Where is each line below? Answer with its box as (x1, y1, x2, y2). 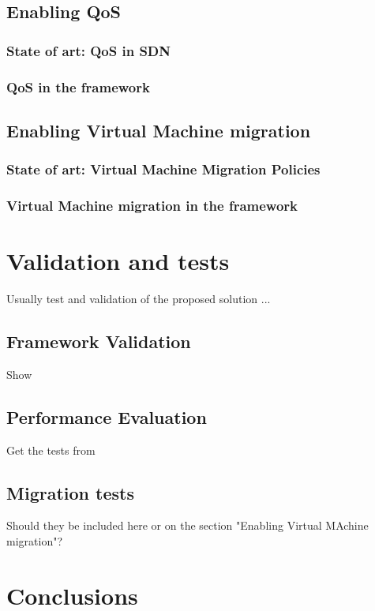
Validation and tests (6, 245, 230, 277)
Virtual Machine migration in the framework (6, 196, 298, 216)
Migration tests (6, 480, 134, 504)
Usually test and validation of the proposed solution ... (6, 291, 271, 307)
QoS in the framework (6, 77, 150, 96)
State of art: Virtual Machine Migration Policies (6, 159, 321, 179)
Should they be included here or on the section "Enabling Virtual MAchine (6, 517, 369, 534)
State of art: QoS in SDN (6, 40, 171, 60)
